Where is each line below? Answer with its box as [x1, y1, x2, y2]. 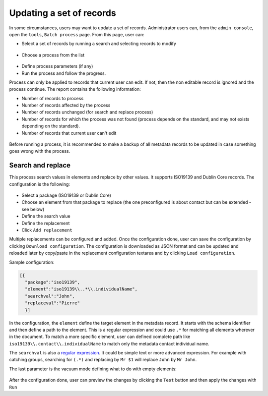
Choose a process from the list [21, 52, 84, 58]
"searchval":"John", [25, 293, 75, 299]
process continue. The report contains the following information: [9, 86, 141, 92]
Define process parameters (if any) [21, 63, 93, 69]
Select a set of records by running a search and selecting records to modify [21, 41, 176, 47]
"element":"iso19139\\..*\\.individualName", [25, 286, 137, 292]
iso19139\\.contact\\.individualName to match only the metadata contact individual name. [9, 340, 209, 346]
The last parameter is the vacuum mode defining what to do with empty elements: [9, 366, 177, 372]
